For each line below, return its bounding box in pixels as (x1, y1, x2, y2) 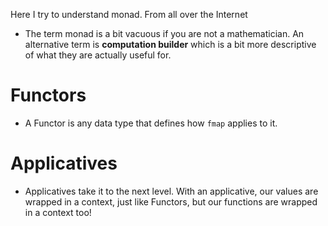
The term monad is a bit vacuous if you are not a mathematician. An (24, 28, 305, 39)
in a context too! (24, 206, 92, 218)
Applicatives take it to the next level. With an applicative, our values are (24, 185, 319, 197)
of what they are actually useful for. (24, 49, 172, 61)
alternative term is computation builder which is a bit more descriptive (24, 39, 317, 50)
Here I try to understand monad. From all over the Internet (10, 9, 248, 20)
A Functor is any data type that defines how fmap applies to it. (24, 117, 278, 129)
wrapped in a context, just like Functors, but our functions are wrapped (24, 195, 318, 208)
